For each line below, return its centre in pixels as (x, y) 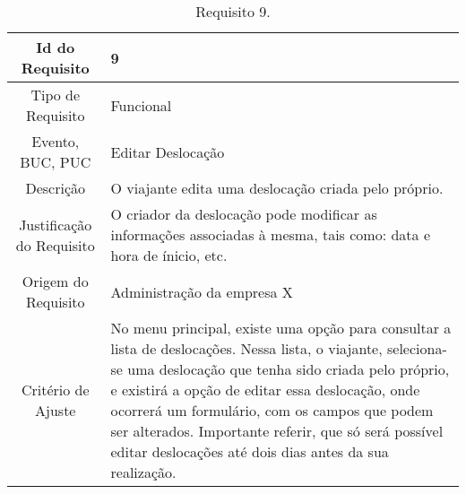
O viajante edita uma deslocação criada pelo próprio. (277, 188)
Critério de (55, 390)
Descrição (56, 188)
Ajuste (56, 410)
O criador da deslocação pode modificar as (244, 214)
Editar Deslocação (168, 152)
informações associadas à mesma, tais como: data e (270, 234)
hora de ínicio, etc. (169, 255)
